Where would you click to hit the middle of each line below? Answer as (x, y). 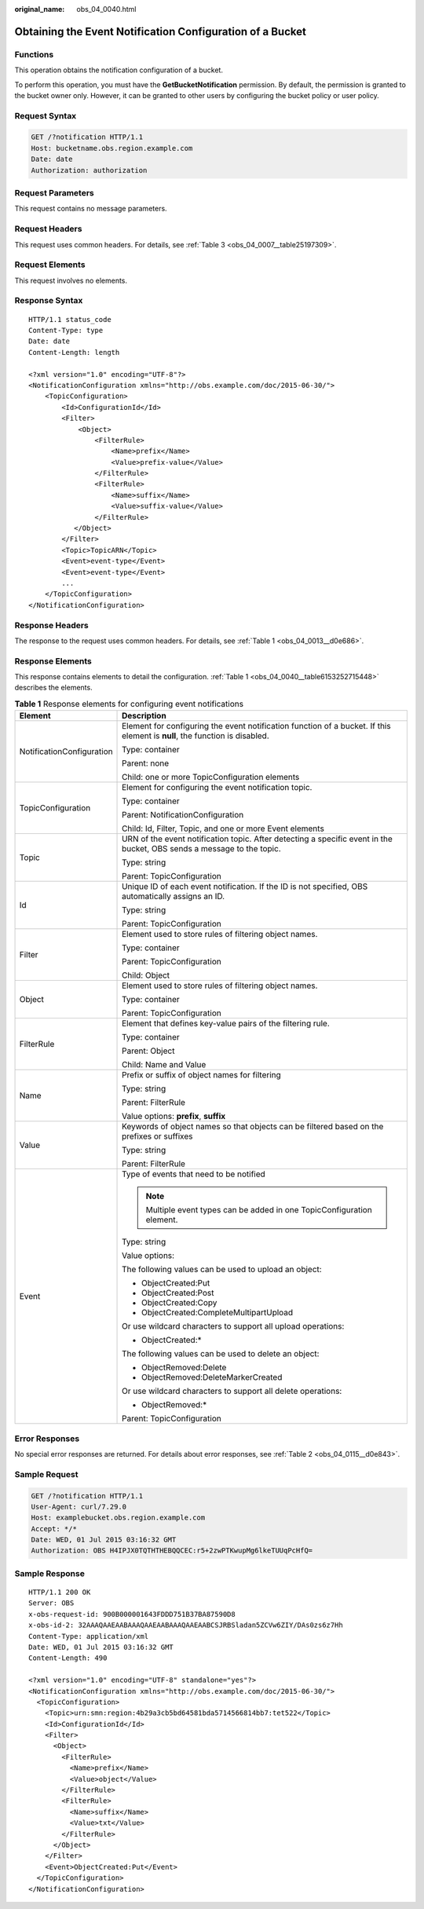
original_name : (40, 9)
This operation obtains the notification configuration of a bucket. (119, 70)
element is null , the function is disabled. (196, 736)
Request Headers (48, 229)
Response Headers (52, 625)
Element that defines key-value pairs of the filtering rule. (226, 1023)
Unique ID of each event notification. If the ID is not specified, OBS (245, 887)
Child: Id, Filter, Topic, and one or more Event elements (223, 828)
